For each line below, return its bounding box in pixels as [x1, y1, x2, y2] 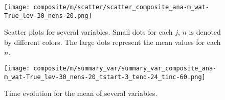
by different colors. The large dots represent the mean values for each [4, 36, 221, 47]
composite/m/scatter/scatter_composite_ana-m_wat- [33, 4, 209, 11]
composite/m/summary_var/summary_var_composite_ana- [33, 65, 217, 72]
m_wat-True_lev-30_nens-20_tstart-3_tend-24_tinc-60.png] [4, 73, 206, 81]
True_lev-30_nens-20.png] [4, 12, 92, 19]
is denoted [189, 27, 221, 37]
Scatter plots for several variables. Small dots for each [4, 27, 173, 37]
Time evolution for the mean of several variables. [4, 88, 157, 98]
